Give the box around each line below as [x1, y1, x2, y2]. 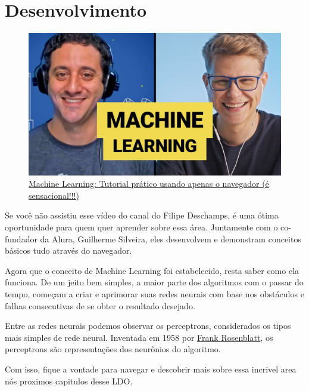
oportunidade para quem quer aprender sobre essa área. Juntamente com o [5, 221, 278, 233]
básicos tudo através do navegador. [5, 244, 132, 257]
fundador [5, 232, 38, 245]
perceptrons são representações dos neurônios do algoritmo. [5, 343, 221, 355]
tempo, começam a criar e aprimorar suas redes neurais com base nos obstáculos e [5, 287, 304, 300]
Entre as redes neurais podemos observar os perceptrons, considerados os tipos [5, 319, 291, 332]
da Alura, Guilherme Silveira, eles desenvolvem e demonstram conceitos [40, 232, 301, 245]
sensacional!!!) [29, 189, 79, 201]
